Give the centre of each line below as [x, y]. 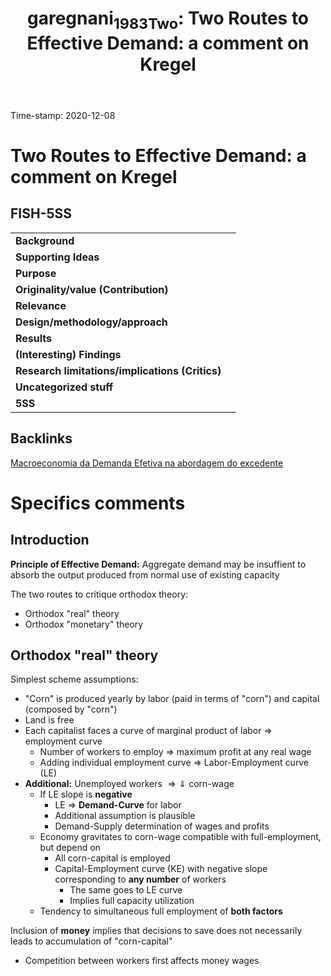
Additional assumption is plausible [125, 816]
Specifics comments [98, 503]
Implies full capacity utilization [132, 901]
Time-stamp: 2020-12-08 [63, 115]
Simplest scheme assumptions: [74, 679]
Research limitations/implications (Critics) [118, 370]
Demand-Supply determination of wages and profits [162, 826]
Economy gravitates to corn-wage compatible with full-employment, [180, 837]
